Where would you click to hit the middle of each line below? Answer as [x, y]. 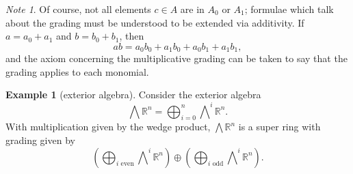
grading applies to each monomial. [77, 71]
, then [132, 36]
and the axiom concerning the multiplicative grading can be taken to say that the [176, 58]
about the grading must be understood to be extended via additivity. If [155, 22]
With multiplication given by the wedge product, [108, 127]
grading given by [40, 140]
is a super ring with [279, 127]
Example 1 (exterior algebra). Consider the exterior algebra [133, 95]
